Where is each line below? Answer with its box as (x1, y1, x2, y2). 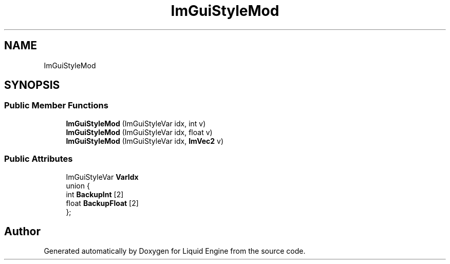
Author (4, 224, 41, 238)
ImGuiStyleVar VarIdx (66, 172, 139, 181)
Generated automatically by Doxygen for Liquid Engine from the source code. (44, 247, 306, 256)
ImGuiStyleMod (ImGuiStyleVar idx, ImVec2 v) (66, 136, 224, 145)
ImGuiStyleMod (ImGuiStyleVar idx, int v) (66, 119, 206, 128)
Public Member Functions (4, 100, 108, 111)
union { (66, 181, 90, 190)
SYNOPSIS (4, 79, 60, 92)
